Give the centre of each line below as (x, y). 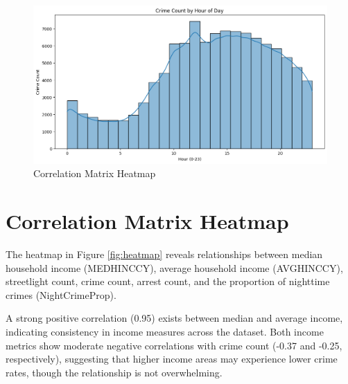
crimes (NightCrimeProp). (61, 294)
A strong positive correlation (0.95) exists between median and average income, (174, 318)
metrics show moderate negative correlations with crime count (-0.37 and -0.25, (174, 345)
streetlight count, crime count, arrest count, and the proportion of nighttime (168, 281)
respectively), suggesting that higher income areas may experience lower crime (172, 359)
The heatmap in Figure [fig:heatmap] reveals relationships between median (164, 254)
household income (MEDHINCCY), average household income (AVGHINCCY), (174, 267)
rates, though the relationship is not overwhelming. (114, 372)
